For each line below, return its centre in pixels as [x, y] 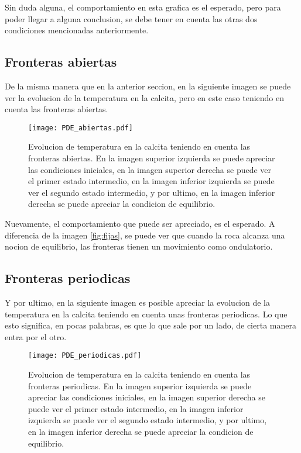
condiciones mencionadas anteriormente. [77, 30]
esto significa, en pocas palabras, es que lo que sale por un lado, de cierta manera [150, 325]
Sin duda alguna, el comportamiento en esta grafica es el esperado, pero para [143, 7]
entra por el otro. [36, 336]
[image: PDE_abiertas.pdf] [81, 128]
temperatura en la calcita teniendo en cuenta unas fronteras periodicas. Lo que [146, 314]
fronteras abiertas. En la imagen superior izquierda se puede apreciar [152, 158]
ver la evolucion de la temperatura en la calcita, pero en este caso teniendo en [145, 97]
